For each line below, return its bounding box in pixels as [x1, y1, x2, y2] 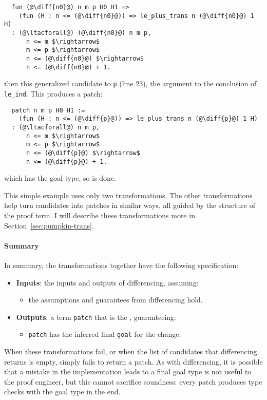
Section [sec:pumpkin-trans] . [4, 220, 94, 231]
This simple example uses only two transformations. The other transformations [4, 189, 253, 200]
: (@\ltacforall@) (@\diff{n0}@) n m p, [11, 29, 151, 36]
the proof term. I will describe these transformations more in [4, 209, 195, 220]
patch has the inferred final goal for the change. [28, 329, 181, 339]
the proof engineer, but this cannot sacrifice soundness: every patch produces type [4, 376, 262, 387]
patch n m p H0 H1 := [11, 106, 85, 114]
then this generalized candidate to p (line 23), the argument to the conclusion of [4, 78, 257, 89]
